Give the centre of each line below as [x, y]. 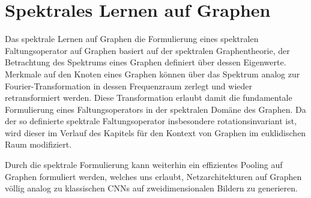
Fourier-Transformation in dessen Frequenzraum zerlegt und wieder [129, 85]
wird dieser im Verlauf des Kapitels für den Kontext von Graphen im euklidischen [155, 132]
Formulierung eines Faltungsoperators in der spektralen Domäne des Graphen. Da [155, 109]
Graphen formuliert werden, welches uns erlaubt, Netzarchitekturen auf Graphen [153, 176]
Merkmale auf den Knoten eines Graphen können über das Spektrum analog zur [152, 73]
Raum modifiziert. [38, 144]
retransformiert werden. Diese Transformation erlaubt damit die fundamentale [149, 97]
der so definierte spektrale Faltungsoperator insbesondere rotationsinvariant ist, [151, 121]
